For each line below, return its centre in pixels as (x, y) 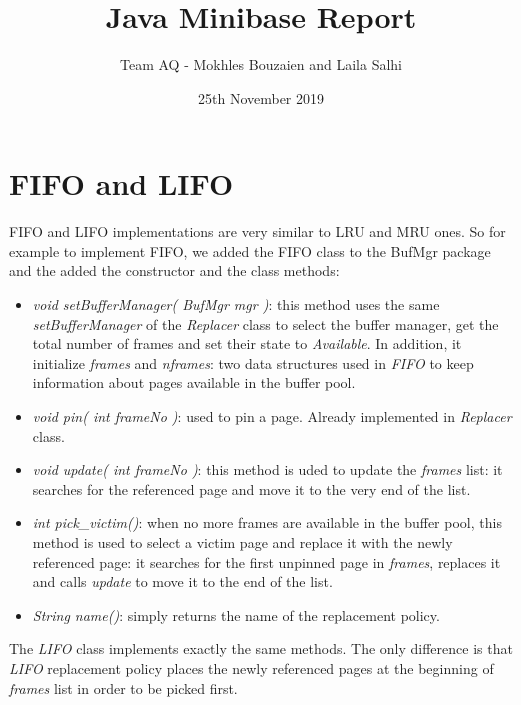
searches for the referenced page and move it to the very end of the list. (251, 488)
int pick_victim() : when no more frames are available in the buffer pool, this (267, 522)
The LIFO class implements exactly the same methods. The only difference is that (261, 648)
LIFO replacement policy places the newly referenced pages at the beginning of (251, 667)
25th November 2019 (261, 97)
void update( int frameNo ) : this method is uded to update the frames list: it (267, 469)
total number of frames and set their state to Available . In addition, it (247, 343)
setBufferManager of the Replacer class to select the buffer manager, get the (265, 323)
